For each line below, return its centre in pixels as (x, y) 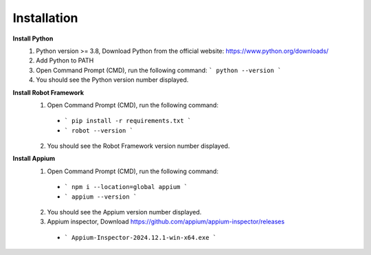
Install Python (33, 38)
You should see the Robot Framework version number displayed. (138, 146)
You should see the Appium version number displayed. (124, 212)
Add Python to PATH (65, 60)
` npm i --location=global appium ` (126, 187)
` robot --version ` (99, 130)
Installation (45, 18)
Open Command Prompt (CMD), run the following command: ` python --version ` (159, 70)
